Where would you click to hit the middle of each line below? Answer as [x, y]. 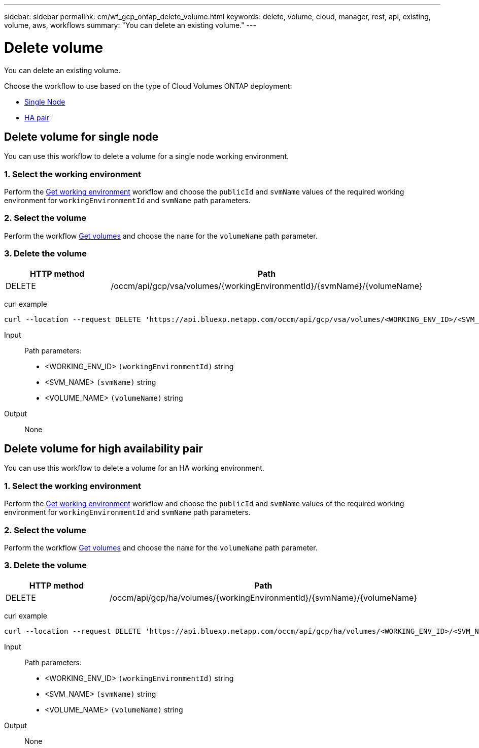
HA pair [37, 117]
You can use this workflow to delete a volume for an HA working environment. [134, 468]
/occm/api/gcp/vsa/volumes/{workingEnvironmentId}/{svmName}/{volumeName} [267, 286]
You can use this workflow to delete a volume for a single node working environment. [146, 156]
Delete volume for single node [81, 137]
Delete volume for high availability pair [104, 449]
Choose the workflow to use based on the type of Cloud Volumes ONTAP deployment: [148, 86]
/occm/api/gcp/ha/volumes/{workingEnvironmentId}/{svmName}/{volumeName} [263, 597]
